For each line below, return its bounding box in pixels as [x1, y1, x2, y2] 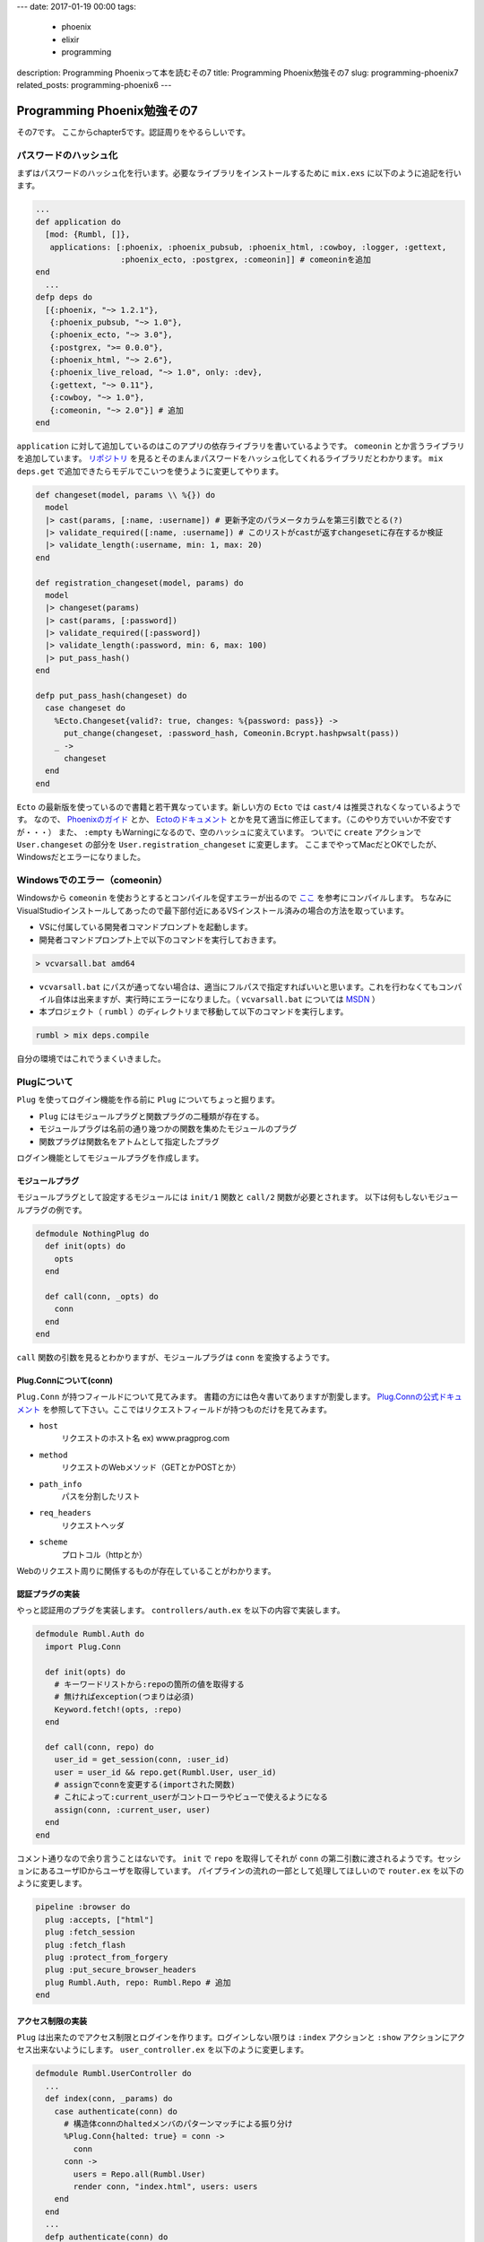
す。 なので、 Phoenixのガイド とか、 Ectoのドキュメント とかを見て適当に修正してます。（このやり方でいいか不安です [16, 814, 453, 825]
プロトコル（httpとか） [61, 1549, 148, 1560]
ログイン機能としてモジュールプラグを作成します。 [16, 1152, 204, 1163]
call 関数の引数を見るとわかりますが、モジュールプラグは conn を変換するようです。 [16, 1351, 335, 1362]
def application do [35, 216, 121, 227]
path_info [39, 1479, 82, 1489]
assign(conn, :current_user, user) [54, 1804, 211, 1815]
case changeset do [45, 703, 125, 713]
